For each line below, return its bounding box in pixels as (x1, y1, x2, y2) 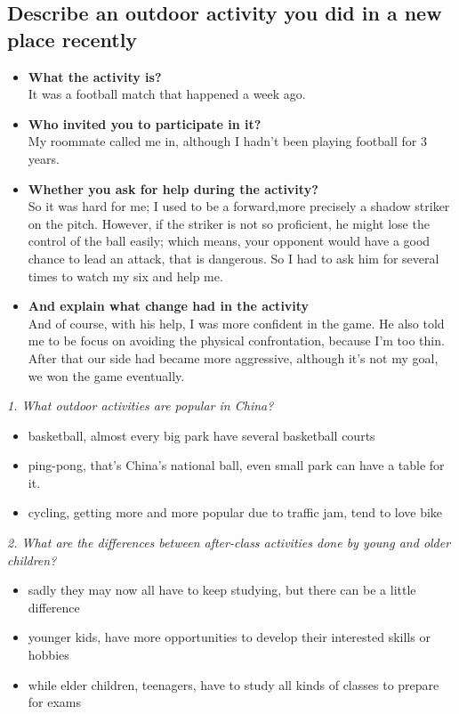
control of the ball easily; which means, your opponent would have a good (28, 231, 431, 250)
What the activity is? (28, 67, 162, 85)
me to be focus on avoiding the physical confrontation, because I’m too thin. (28, 331, 445, 350)
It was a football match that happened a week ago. (28, 85, 306, 103)
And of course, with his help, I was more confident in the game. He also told (28, 313, 445, 332)
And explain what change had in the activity (28, 296, 310, 315)
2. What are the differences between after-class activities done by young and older (7, 533, 451, 552)
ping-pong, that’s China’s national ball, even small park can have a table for (28, 456, 445, 475)
